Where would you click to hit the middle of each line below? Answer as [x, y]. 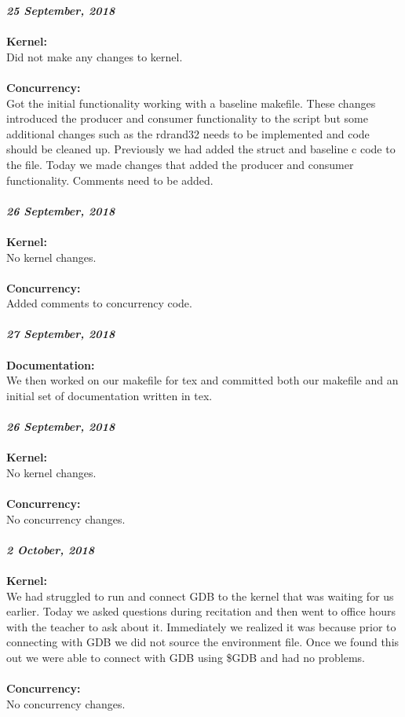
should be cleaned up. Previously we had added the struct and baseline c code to [201, 149]
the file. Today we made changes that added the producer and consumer [180, 164]
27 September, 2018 [61, 334]
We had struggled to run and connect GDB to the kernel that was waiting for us [200, 596]
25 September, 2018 [61, 10]
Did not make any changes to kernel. [95, 56]
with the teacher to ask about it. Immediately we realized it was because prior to [201, 626]
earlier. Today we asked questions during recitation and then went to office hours [201, 611]
